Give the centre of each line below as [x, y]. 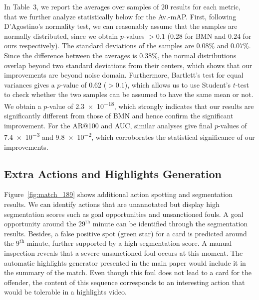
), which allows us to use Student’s [177, 84]
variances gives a [29, 84]
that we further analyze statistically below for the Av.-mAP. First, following [120, 16]
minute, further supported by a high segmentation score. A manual [129, 243]
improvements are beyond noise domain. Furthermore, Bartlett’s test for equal [124, 75]
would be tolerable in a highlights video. [65, 292]
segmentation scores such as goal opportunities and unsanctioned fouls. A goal [124, 214]
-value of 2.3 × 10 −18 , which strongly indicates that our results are [150, 105]
